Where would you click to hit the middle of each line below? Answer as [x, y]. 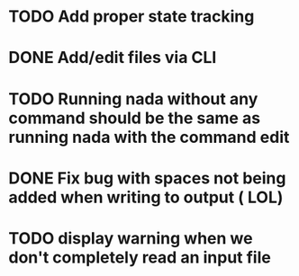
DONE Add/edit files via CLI [113, 58]
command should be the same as [135, 118]
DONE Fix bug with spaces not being [147, 178]
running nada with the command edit [149, 137]
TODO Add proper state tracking [131, 17]
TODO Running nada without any [133, 98]
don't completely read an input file [140, 257]
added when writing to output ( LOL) [146, 197]
